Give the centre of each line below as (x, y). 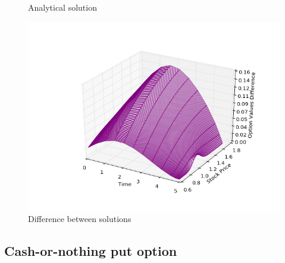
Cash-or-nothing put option (91, 251)
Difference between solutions (80, 219)
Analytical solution (62, 7)
